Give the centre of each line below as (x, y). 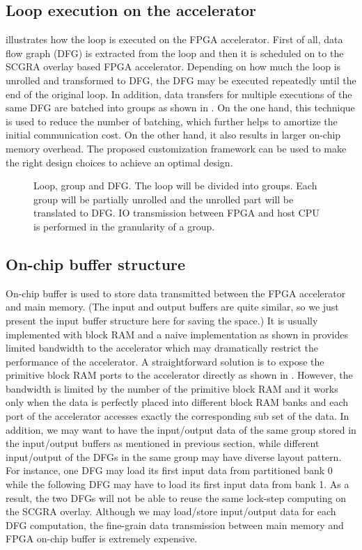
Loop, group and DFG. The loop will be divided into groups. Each (175, 186)
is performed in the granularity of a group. (124, 226)
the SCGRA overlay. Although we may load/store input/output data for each (171, 511)
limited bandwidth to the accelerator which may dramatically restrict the (162, 348)
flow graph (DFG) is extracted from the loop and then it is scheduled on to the (175, 53)
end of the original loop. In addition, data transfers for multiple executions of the (179, 94)
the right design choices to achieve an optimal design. (119, 162)
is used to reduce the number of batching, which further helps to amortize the (172, 121)
